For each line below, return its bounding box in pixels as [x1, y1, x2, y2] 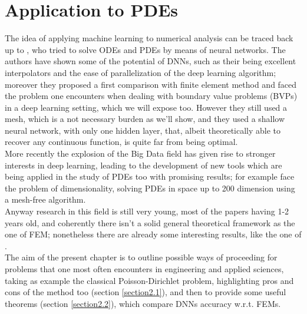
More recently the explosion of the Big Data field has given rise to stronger [5, 147, 276, 160]
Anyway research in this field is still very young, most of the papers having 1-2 [5, 205, 289, 217]
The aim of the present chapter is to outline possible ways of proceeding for [5, 251, 278, 263]
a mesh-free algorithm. [5, 193, 86, 206]
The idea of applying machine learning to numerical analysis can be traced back [5, 32, 293, 44]
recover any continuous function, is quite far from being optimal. [5, 135, 238, 148]
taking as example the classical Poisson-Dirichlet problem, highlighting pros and [5, 274, 294, 286]
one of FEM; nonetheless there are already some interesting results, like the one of [5, 228, 302, 240]
